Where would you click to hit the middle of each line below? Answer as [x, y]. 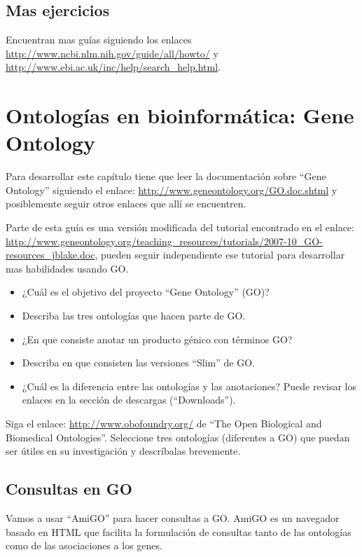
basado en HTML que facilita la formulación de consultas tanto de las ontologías [179, 531]
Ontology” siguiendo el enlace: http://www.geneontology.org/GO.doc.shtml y [172, 190]
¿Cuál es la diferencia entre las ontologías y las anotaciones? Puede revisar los [189, 386]
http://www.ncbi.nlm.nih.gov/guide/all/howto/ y [112, 53]
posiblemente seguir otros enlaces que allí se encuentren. [126, 204]
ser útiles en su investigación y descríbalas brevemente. [123, 451]
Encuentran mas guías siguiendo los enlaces [99, 40]
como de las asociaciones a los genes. [84, 545]
